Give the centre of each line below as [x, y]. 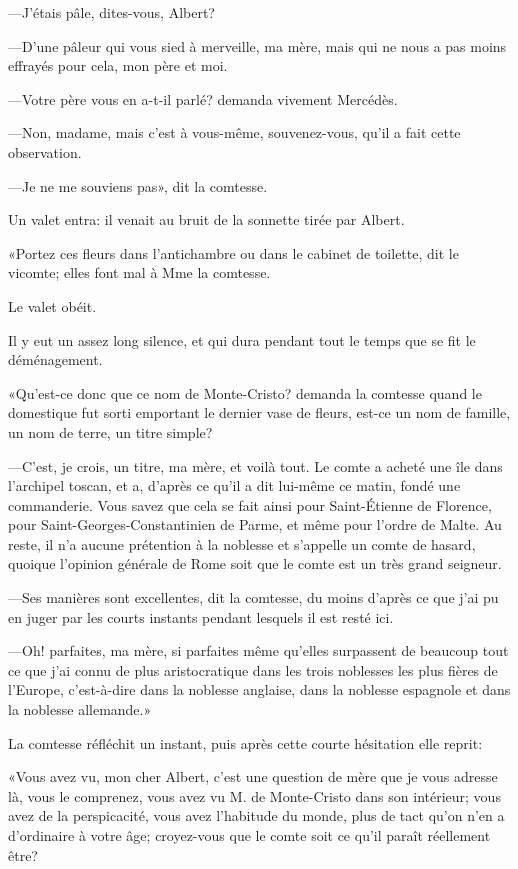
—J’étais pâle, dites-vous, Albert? [111, 12]
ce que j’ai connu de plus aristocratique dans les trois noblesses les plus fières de [253, 669]
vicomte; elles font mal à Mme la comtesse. [139, 272]
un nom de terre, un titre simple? [110, 431]
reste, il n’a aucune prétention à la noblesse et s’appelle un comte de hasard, [242, 543]
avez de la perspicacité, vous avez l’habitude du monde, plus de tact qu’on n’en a [256, 815]
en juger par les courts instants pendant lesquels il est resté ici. [201, 616]
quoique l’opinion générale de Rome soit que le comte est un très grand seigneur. [255, 563]
